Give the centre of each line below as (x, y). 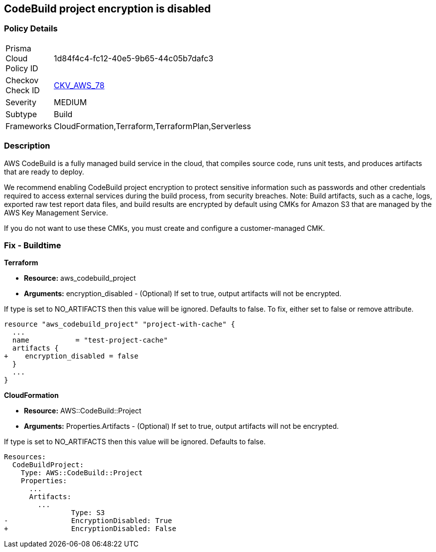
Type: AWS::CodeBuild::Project (82, 473)
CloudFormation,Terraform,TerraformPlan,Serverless (152, 126)
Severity (21, 102)
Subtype (21, 114)
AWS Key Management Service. (56, 212)
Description (27, 146)
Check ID (23, 90)
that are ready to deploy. (44, 172)
